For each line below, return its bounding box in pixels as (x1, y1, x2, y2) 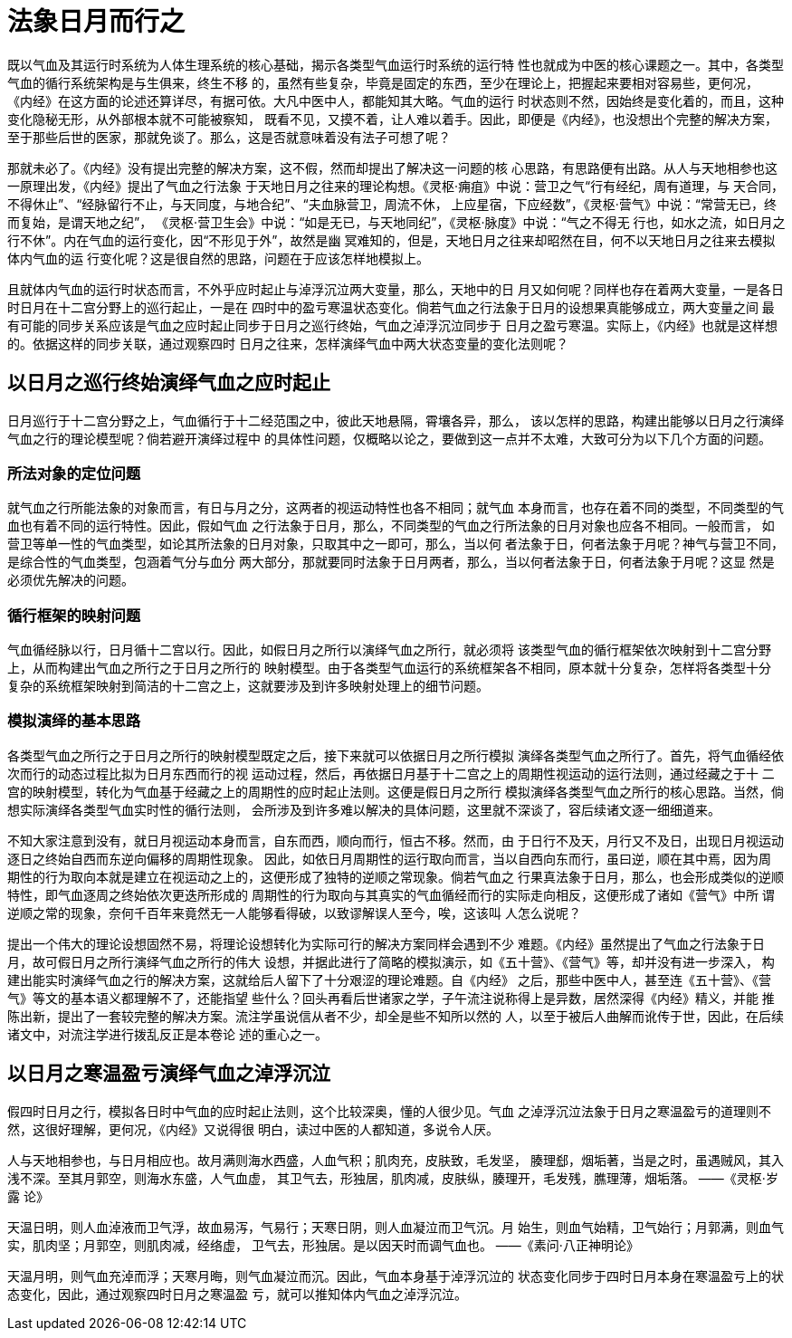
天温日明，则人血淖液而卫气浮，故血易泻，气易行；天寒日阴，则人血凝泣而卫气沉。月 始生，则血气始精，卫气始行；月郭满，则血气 (7, 1219, 784, 1235)
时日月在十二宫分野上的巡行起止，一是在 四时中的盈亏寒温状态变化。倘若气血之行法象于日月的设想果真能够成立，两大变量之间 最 (7, 299, 775, 315)
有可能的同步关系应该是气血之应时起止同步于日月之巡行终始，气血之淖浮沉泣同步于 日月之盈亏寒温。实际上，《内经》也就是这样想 (7, 317, 778, 333)
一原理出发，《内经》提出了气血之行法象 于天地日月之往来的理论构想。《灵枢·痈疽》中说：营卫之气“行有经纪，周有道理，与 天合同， (7, 177, 785, 194)
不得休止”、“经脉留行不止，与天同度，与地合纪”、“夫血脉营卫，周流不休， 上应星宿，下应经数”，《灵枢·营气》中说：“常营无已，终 (7, 196, 777, 212)
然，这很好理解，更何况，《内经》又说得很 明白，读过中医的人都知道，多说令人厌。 (7, 1121, 499, 1137)
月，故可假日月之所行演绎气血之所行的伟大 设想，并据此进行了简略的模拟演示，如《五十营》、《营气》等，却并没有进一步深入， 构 (7, 953, 775, 970)
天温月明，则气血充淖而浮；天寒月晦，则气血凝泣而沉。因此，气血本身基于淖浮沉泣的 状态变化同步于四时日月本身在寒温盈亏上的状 (7, 1267, 784, 1284)
